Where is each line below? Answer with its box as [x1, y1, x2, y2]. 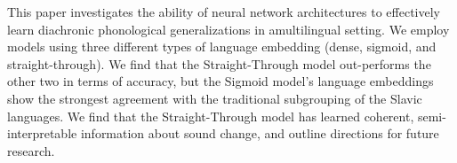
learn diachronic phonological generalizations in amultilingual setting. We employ [7, 19, 450, 38]
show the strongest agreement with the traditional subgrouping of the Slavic [7, 89, 422, 107]
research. [7, 141, 55, 159]
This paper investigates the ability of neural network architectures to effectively [7, 3, 440, 20]
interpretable [7, 124, 77, 143]
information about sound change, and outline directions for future [80, 124, 439, 143]
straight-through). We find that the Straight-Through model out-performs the [7, 54, 431, 73]
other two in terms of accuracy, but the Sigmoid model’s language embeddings [7, 72, 434, 90]
